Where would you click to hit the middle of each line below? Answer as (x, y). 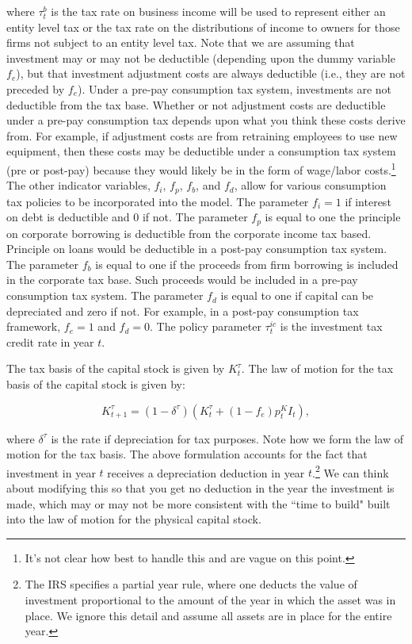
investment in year (51, 472)
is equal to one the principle (333, 217)
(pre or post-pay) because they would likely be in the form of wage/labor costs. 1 (201, 168)
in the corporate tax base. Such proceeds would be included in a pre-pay (182, 280)
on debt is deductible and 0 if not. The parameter (127, 217)
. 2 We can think (351, 471)
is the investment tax (331, 326)
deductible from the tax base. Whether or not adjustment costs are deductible (196, 104)
